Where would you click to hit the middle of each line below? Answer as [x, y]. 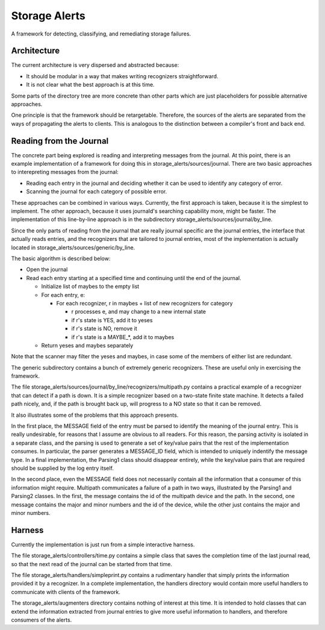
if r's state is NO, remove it [104, 329]
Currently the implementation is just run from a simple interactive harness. [103, 544]
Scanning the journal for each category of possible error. [97, 192]
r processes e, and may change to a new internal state [139, 312]
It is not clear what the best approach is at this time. [90, 85]
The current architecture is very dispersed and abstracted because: [95, 65]
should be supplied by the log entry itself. [63, 468]
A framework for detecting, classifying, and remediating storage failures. [101, 34]
